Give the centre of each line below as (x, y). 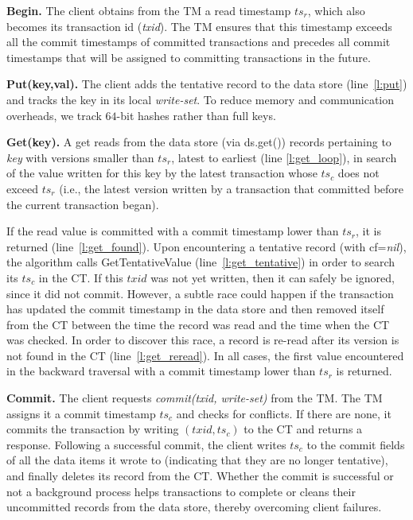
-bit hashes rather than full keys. (196, 115)
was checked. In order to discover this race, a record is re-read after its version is (203, 340)
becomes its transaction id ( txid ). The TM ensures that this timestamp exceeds (199, 26)
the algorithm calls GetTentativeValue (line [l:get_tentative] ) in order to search (201, 262)
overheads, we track (54, 115)
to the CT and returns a (303, 429)
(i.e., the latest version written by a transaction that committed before (232, 188)
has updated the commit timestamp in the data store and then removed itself (195, 309)
